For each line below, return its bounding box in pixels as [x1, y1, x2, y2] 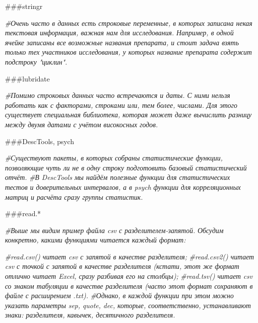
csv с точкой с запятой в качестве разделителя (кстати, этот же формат [5, 261, 240, 271]
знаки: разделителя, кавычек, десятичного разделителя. [5, 310, 175, 320]
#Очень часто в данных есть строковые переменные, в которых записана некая [5, 17, 253, 28]
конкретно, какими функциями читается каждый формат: [5, 235, 186, 245]
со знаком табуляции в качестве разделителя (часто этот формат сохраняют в [5, 280, 253, 291]
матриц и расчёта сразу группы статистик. [5, 191, 143, 202]
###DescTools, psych [5, 136, 74, 146]
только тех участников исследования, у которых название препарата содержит [5, 47, 252, 57]
